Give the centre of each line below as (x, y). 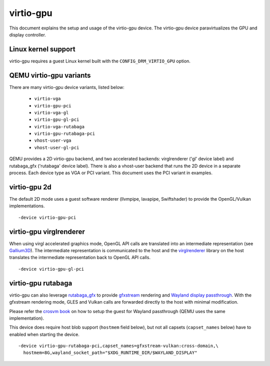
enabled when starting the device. (44, 334)
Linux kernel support (42, 49)
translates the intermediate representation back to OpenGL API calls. (80, 258)
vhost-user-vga (53, 141)
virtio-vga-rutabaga (59, 127)
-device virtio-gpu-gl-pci (51, 269)
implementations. (27, 206)
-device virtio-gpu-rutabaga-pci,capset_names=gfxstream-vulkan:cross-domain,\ (118, 346)
